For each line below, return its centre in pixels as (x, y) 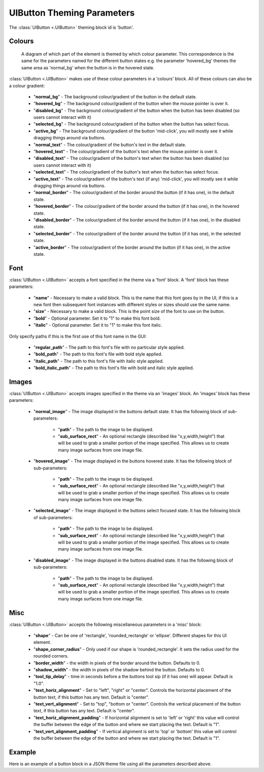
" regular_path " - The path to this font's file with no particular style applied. (109, 347)
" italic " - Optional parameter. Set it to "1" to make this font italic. (98, 325)
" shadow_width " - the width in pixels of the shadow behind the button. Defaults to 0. (119, 670)
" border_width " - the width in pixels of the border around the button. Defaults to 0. (117, 663)
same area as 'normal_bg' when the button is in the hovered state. (88, 67)
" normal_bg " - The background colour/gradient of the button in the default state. (115, 97)
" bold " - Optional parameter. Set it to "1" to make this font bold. (97, 318)
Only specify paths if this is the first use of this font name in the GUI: (78, 336)
